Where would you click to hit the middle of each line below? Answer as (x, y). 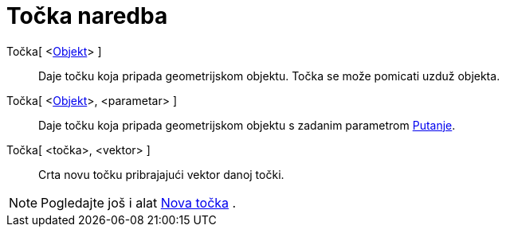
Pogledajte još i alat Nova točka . (139, 202)
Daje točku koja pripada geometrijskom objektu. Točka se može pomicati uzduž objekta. (269, 76)
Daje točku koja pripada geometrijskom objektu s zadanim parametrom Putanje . (247, 125)
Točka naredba (87, 16)
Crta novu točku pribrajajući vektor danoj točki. (161, 174)
